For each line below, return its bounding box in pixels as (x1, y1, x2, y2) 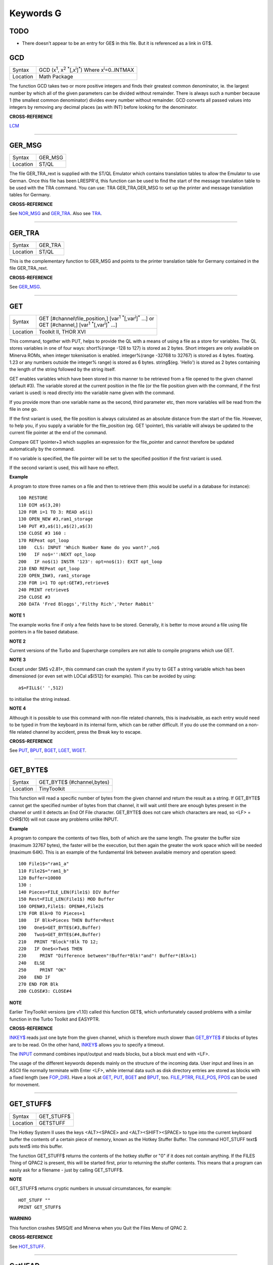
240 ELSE (18, 960, 45, 966)
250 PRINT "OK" (18, 967, 67, 973)
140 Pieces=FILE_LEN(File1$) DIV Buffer (18, 889, 120, 895)
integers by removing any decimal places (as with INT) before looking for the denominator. (9, 104, 198, 110)
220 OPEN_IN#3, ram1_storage (18, 573, 90, 579)
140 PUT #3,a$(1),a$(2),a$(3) (18, 523, 94, 529)
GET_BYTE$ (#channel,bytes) (38, 779, 110, 786)
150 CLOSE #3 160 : (18, 530, 67, 536)
